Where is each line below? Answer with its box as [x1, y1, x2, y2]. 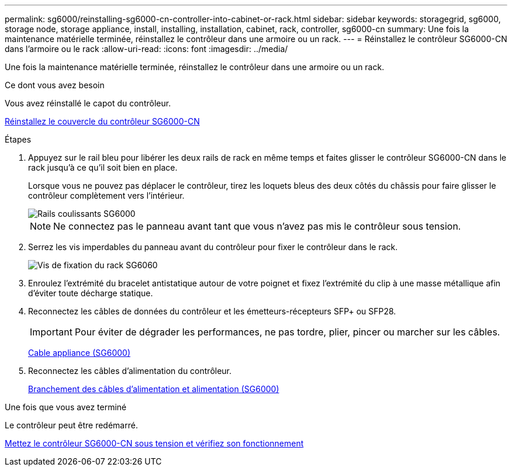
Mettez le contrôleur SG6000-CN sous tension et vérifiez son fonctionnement [5, 438, 304, 448]
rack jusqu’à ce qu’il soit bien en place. [28, 162, 178, 172]
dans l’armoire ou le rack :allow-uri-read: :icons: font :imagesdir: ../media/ [5, 44, 288, 54]
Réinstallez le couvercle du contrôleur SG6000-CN [5, 116, 200, 126]
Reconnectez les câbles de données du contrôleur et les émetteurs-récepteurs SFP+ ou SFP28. [28, 306, 396, 316]
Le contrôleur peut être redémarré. [5, 420, 138, 430]
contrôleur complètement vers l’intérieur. [28, 191, 185, 200]
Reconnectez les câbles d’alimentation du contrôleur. [28, 366, 232, 376]
